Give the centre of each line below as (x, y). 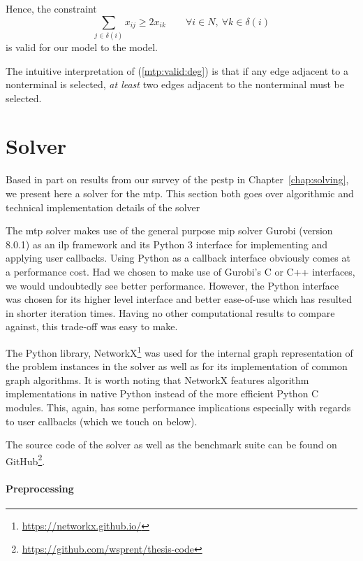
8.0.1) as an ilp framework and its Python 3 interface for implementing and (167, 244)
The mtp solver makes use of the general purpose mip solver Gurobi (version (169, 230)
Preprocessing (40, 488)
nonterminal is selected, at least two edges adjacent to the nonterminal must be (175, 84)
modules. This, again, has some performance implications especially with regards (178, 407)
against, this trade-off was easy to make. (92, 326)
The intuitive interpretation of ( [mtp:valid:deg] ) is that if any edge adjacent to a (177, 70)
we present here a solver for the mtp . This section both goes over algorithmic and (180, 193)
